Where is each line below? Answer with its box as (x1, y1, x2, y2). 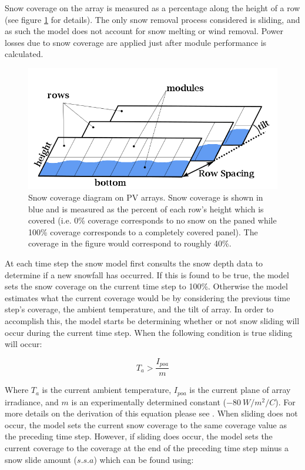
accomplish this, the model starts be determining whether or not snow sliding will (5, 314, 300, 326)
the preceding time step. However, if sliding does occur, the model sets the (5, 430, 273, 442)
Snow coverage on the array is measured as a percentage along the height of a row (5, 2, 300, 14)
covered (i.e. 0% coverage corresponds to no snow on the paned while (28, 214, 277, 226)
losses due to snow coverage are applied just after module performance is (5, 36, 267, 48)
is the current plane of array (189, 384, 291, 396)
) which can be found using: (93, 453, 194, 465)
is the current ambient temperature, (42, 384, 172, 396)
